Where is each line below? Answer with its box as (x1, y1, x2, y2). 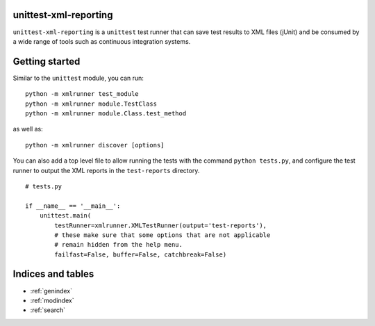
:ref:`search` (30, 306, 66, 314)
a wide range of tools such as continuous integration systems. (12, 37, 191, 45)
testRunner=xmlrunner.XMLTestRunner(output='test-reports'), (54, 221, 267, 229)
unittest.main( (39, 212, 92, 220)
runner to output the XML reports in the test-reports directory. (12, 166, 200, 174)
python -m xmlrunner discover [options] (25, 141, 165, 149)
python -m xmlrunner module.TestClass (25, 99, 158, 108)
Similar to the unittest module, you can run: (12, 74, 144, 82)
